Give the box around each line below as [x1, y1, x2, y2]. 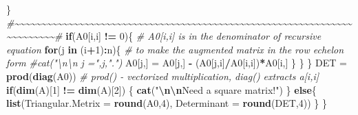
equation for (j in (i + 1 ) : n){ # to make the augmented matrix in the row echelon [6, 42, 344, 56]
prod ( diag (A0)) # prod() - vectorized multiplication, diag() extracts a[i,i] [6, 68, 319, 83]
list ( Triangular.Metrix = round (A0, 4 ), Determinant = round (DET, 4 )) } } [6, 96, 327, 110]
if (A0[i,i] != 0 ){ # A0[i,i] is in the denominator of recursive [65, 29, 322, 43]
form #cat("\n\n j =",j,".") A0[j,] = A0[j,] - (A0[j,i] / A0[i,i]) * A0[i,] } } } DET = [6, 55, 347, 70]
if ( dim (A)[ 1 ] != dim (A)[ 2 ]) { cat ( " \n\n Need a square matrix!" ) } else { [6, 82, 317, 97]
